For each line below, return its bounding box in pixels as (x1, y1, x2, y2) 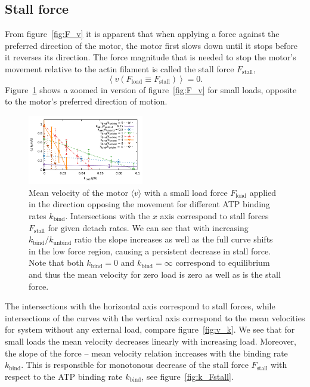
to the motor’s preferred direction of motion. (5, 95, 168, 107)
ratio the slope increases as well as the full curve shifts (74, 233, 273, 245)
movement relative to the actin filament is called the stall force (5, 62, 234, 75)
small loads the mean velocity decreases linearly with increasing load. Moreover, (5, 334, 296, 347)
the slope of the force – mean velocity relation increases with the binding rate (5, 346, 288, 359)
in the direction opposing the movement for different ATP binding (29, 198, 270, 210)
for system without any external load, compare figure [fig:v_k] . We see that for (5, 323, 295, 336)
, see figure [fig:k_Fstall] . (141, 370, 234, 382)
